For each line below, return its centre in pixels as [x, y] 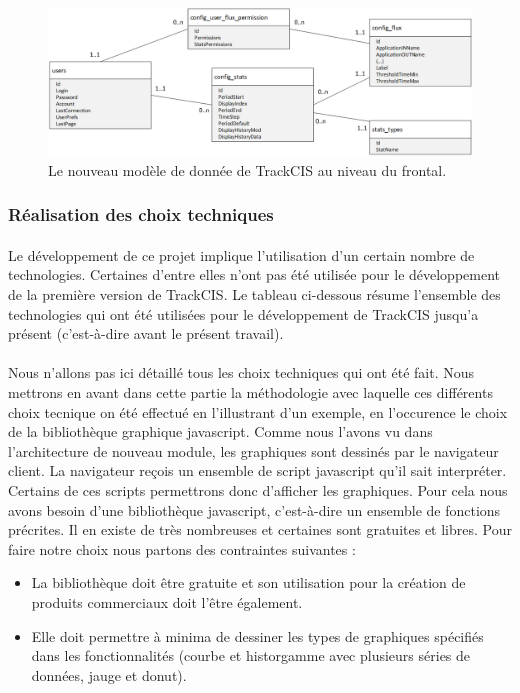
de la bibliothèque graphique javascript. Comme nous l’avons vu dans [220, 431]
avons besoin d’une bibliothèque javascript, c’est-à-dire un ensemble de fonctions [254, 509]
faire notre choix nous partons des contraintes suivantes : [182, 548]
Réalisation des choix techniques [141, 214]
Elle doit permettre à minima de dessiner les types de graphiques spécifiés [257, 635]
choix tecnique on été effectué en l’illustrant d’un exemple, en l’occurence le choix [258, 411]
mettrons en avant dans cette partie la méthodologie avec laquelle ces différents [250, 392]
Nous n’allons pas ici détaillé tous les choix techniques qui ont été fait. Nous [241, 372]
